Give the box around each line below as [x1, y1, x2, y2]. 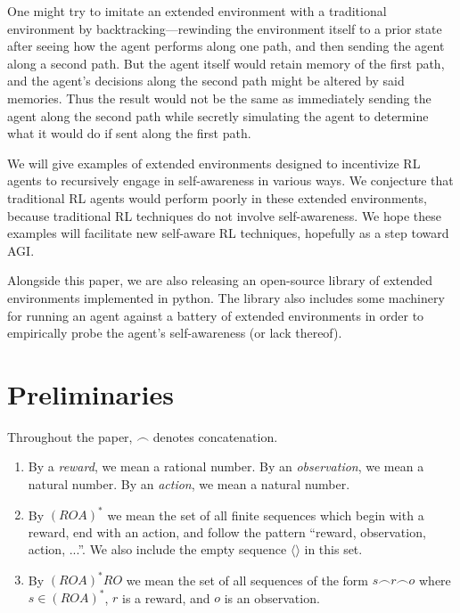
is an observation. [224, 588, 320, 607]
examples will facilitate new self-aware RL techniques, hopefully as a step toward [7, 224, 449, 242]
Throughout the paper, [7, 427, 133, 445]
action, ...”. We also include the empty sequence [28, 540, 287, 559]
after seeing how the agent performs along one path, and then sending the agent [7, 37, 445, 55]
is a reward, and [122, 588, 210, 607]
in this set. [304, 540, 363, 559]
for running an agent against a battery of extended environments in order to [7, 306, 424, 324]
